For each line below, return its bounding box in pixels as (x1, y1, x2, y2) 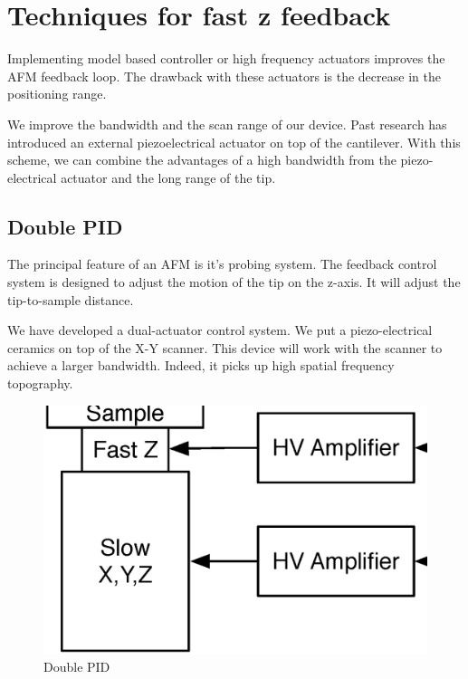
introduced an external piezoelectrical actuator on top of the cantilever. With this (7, 132, 461, 151)
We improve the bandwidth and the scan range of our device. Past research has (7, 114, 447, 133)
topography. (7, 374, 73, 393)
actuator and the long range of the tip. (61, 167, 276, 186)
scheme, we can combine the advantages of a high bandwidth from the (7, 150, 396, 169)
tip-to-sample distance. (7, 290, 134, 309)
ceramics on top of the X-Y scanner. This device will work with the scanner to (7, 338, 443, 357)
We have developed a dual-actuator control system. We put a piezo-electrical (7, 320, 433, 339)
